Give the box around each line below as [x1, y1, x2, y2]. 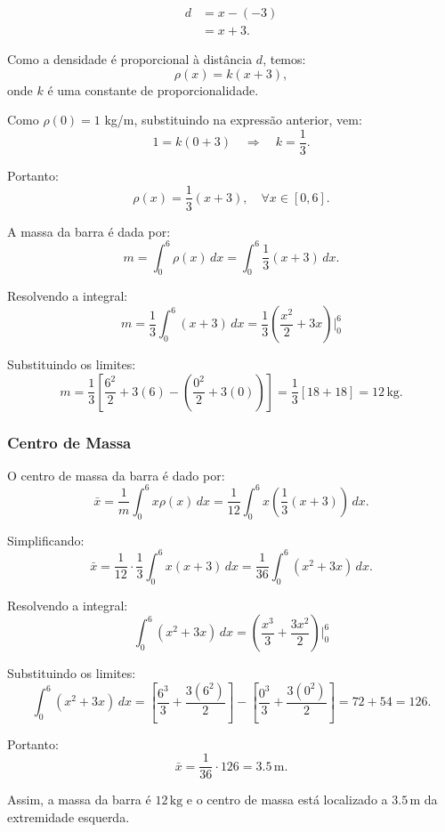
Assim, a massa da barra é [7, 790, 151, 809]
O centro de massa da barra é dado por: [7, 465, 225, 484]
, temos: [263, 50, 306, 69]
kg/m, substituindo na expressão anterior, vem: [104, 110, 362, 129]
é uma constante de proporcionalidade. [47, 80, 259, 99]
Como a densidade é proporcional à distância [7, 50, 253, 69]
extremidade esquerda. [7, 807, 130, 826]
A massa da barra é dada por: [7, 222, 171, 240]
